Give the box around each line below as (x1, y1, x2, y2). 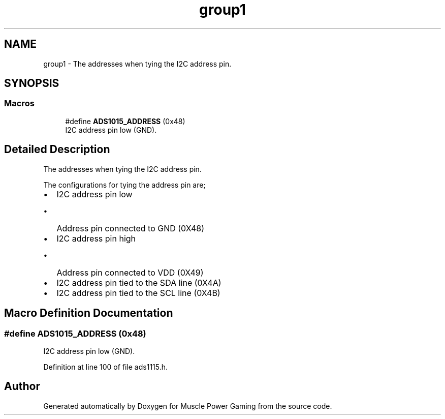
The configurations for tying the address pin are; (43, 180, 206, 189)
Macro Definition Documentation (4, 307, 173, 320)
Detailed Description (4, 143, 110, 156)
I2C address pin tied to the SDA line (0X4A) (56, 277, 221, 288)
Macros (4, 98, 35, 109)
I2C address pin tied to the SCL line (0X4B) (56, 287, 220, 298)
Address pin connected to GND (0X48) (56, 223, 205, 233)
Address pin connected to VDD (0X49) (56, 267, 204, 278)
